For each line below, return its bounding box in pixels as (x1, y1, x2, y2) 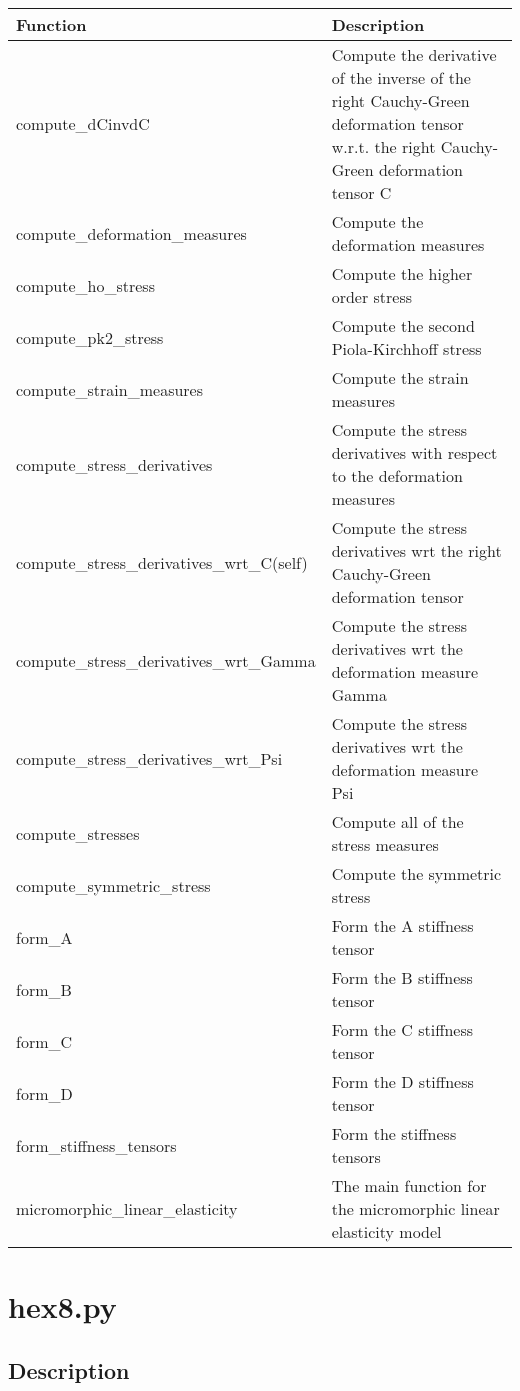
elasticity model (331, 1220, 442, 1243)
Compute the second (331, 314, 475, 337)
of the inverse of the (331, 66, 471, 89)
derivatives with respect (331, 441, 498, 464)
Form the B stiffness (331, 966, 473, 989)
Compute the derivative (331, 43, 497, 66)
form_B (16, 977, 72, 1001)
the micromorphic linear (331, 1197, 500, 1220)
